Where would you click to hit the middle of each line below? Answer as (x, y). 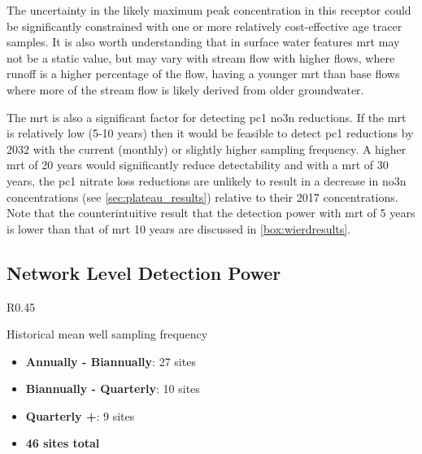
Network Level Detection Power (144, 272)
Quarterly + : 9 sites (80, 415)
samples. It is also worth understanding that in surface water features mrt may (203, 42)
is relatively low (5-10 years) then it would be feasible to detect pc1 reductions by (210, 133)
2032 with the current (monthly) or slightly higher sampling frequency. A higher (207, 148)
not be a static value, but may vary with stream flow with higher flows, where (201, 57)
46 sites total (63, 443)
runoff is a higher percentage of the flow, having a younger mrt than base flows (203, 74)
